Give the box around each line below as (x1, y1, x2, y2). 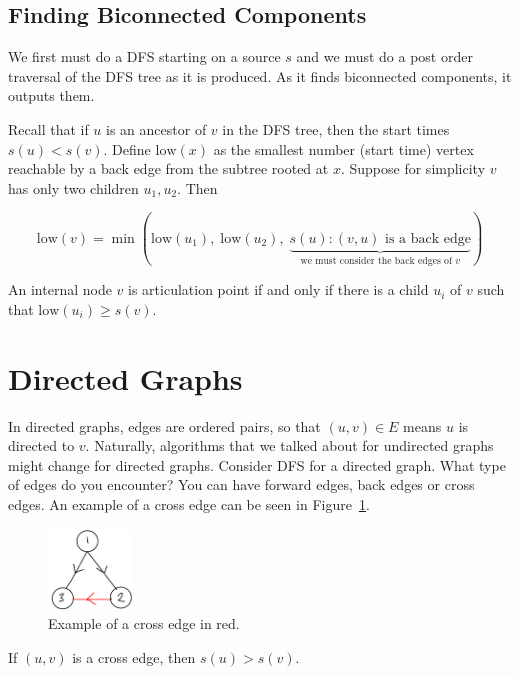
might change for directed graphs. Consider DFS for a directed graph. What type (8, 454, 506, 475)
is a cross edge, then (72, 646, 196, 667)
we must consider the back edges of (300, 255, 452, 266)
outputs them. (8, 85, 95, 106)
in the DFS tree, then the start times (222, 118, 450, 139)
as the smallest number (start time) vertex (213, 138, 474, 159)
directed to (8, 435, 75, 456)
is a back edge (385, 231, 472, 246)
